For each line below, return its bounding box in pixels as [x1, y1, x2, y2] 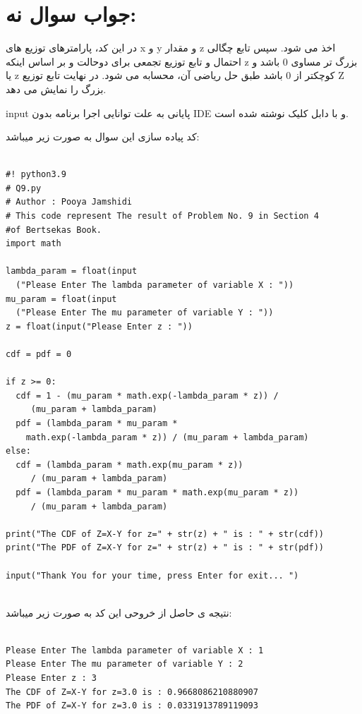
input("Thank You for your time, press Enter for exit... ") [6, 570, 299, 581]
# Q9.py [6, 183, 42, 193]
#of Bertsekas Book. [6, 224, 102, 235]
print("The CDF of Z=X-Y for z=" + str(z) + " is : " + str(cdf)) [6, 528, 325, 539]
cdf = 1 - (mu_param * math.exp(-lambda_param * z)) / [16, 390, 279, 401]
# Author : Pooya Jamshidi [6, 197, 132, 207]
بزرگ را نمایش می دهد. [6, 81, 107, 96]
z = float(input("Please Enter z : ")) [6, 321, 193, 332]
